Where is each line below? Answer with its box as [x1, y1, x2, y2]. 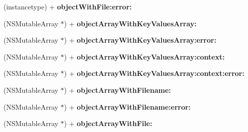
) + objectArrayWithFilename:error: [64, 101, 191, 112]
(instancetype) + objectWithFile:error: [3, 1, 132, 11]
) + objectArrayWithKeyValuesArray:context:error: [64, 68, 245, 78]
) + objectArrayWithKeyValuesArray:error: [64, 35, 217, 45]
